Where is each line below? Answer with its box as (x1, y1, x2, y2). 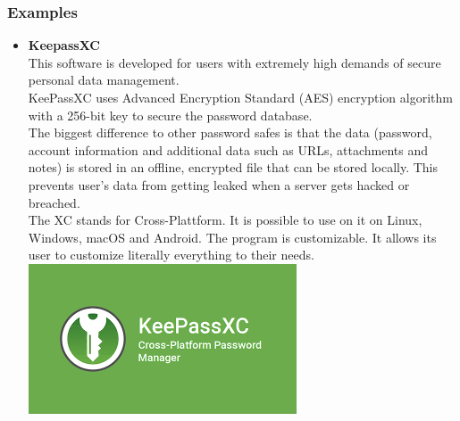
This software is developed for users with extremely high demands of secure (28, 53, 441, 71)
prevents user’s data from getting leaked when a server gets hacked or (28, 175, 410, 194)
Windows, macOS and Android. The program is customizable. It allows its (28, 227, 437, 246)
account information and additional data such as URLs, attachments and (28, 140, 428, 159)
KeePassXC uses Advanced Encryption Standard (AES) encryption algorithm (28, 88, 453, 106)
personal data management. (28, 70, 180, 89)
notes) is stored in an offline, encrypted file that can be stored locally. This (28, 158, 439, 177)
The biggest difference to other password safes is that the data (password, (28, 123, 432, 142)
